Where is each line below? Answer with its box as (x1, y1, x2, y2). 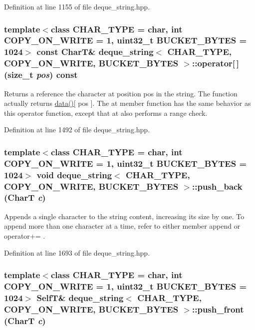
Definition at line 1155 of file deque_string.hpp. (4, 1, 150, 11)
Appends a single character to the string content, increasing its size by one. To (4, 211, 245, 221)
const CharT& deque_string (36, 45, 154, 58)
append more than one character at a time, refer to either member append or (4, 221, 241, 231)
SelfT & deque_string (36, 291, 124, 304)
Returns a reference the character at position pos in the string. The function (4, 88, 238, 98)
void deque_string (36, 168, 112, 181)
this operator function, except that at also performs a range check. (4, 107, 208, 118)
